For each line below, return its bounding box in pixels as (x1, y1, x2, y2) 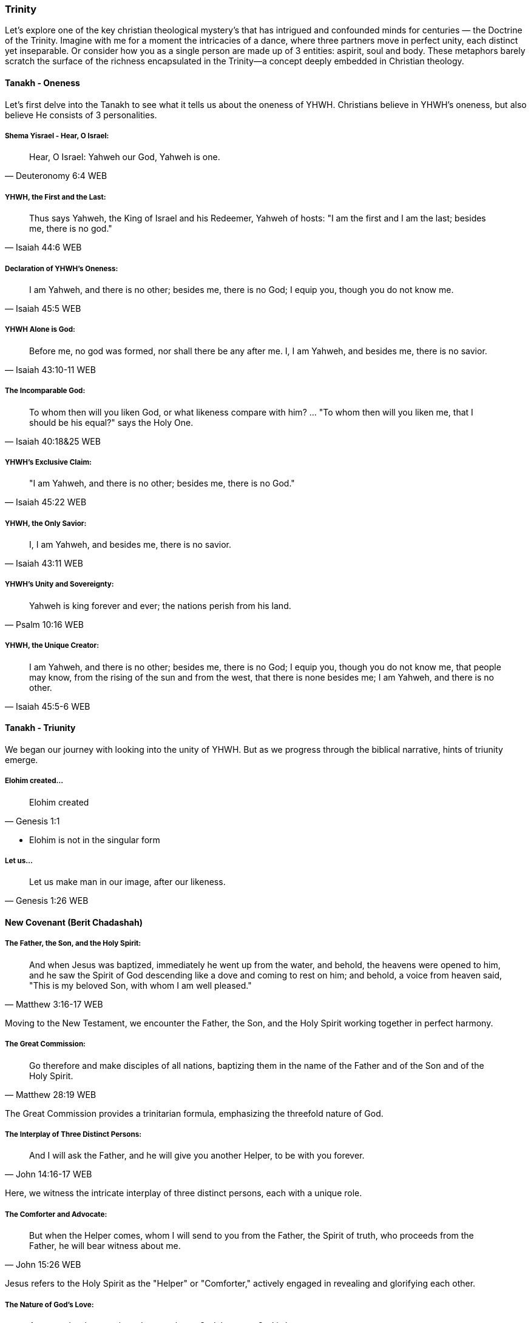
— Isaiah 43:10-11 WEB (5, 364, 96, 375)
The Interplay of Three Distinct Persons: (5, 1129, 142, 1139)
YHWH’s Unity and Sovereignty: (5, 580, 114, 589)
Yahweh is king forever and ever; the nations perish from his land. (29, 600, 291, 611)
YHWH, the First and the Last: (5, 192, 106, 201)
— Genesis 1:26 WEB (5, 895, 89, 906)
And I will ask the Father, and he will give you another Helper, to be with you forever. (29, 1150, 365, 1161)
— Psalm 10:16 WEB (5, 619, 84, 630)
